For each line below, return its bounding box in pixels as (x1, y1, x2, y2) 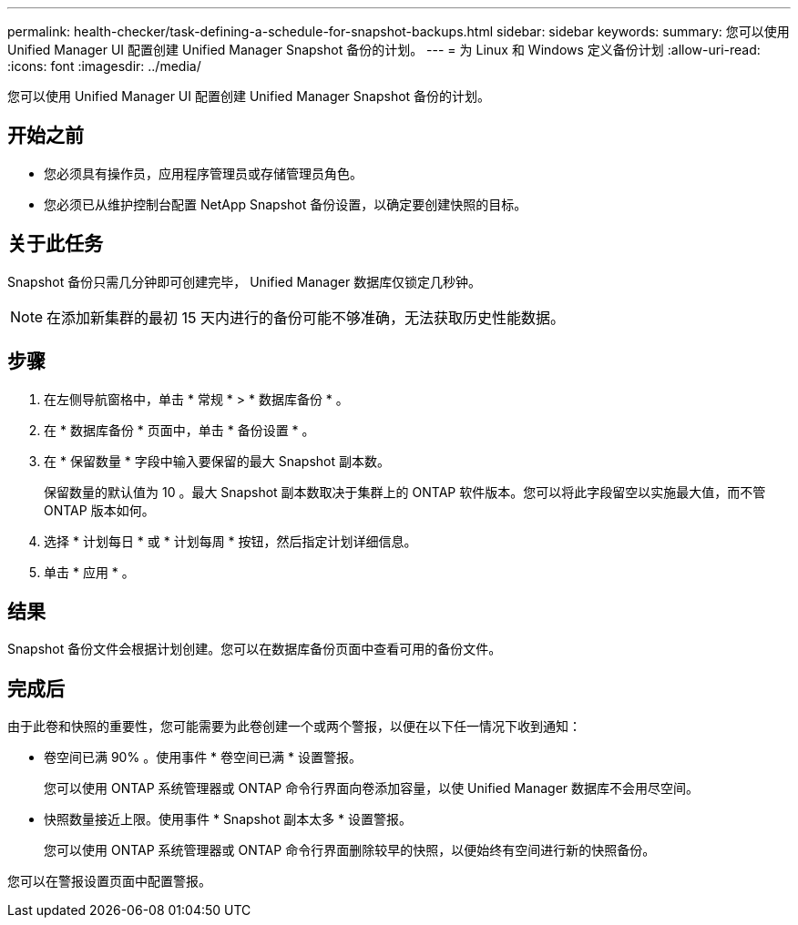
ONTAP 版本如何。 (44, 502, 155, 518)
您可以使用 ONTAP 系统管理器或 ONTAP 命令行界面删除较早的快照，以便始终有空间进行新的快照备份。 (44, 842, 656, 859)
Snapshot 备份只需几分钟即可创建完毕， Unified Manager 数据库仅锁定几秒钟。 (7, 273, 482, 290)
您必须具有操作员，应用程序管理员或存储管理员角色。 (44, 165, 363, 181)
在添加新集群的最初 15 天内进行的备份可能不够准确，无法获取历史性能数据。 (46, 308, 566, 327)
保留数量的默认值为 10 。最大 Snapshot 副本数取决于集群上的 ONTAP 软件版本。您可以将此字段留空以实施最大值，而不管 (44, 483, 766, 500)
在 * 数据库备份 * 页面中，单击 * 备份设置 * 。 (44, 422, 315, 438)
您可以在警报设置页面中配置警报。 (7, 873, 211, 889)
